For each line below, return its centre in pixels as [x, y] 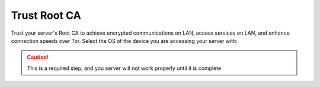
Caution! [38, 57]
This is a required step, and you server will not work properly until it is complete [124, 68]
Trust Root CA [46, 15]
